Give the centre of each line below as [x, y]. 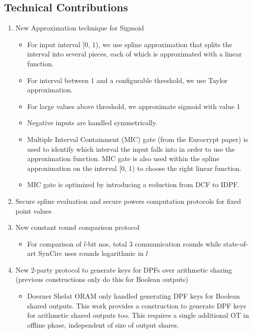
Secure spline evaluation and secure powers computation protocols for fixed [128, 201]
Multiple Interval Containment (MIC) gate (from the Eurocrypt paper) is [138, 139]
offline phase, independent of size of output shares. [103, 324]
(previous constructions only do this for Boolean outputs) [102, 279]
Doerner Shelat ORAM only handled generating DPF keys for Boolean [134, 296]
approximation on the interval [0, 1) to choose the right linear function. [134, 168]
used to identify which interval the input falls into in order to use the [131, 149]
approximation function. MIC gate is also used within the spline [123, 158]
